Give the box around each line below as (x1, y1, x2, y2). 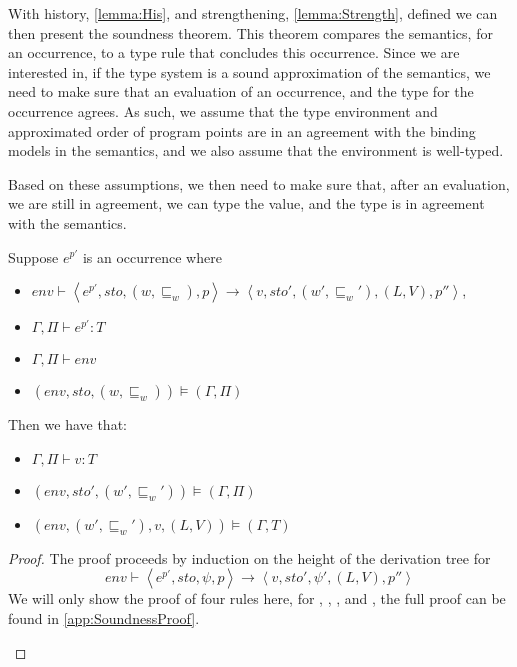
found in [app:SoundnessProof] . (8, 607, 200, 628)
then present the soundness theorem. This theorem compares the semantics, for (8, 22, 493, 43)
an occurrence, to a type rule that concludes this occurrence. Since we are (8, 42, 460, 63)
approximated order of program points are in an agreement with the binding (8, 120, 476, 141)
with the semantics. (8, 212, 127, 233)
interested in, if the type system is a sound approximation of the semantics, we (8, 61, 491, 82)
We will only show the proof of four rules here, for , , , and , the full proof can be (8, 588, 506, 609)
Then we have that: (8, 414, 127, 435)
